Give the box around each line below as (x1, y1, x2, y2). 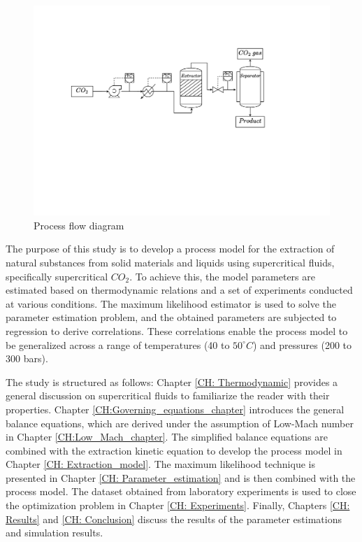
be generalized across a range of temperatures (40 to (6, 337, 230, 352)
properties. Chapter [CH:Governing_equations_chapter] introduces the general (6, 401, 345, 416)
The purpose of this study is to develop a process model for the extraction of (6, 241, 335, 256)
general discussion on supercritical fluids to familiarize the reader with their (6, 388, 330, 403)
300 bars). (6, 351, 48, 366)
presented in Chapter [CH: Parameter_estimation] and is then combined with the (6, 470, 356, 485)
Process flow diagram (34, 217, 124, 232)
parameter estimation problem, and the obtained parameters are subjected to (6, 310, 337, 325)
